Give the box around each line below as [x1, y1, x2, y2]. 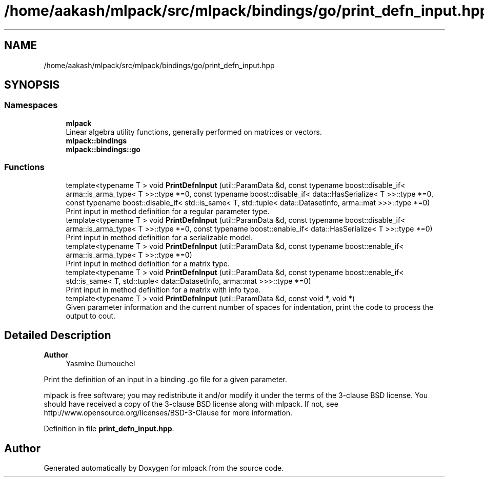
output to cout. [66, 311, 116, 320]
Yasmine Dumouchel [66, 359, 135, 368]
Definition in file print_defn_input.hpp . [44, 424, 174, 433]
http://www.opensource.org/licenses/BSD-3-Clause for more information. [44, 408, 292, 417]
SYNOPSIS [4, 78, 60, 92]
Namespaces [4, 100, 58, 111]
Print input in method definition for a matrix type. [66, 259, 230, 268]
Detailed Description [4, 328, 111, 342]
